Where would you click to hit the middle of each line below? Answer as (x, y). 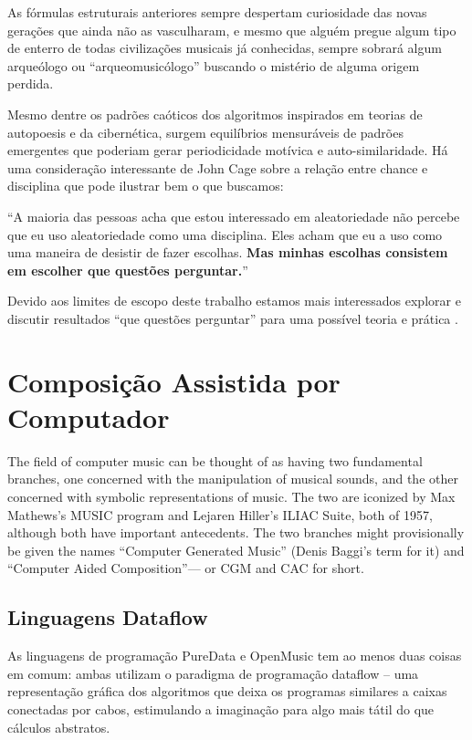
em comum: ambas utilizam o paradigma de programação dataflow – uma (213, 673)
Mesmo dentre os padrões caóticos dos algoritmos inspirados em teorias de (215, 114)
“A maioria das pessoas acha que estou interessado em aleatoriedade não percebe (234, 216)
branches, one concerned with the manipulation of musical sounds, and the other (233, 479)
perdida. (31, 83)
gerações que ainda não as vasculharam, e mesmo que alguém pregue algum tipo (232, 30)
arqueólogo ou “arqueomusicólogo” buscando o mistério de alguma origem (214, 65)
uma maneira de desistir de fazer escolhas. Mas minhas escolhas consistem (228, 252)
